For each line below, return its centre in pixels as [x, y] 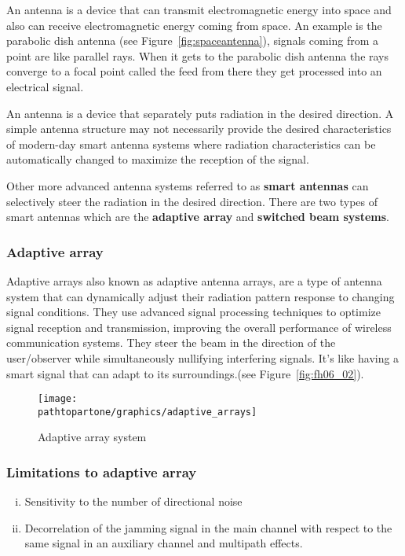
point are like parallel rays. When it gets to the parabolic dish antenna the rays [198, 55]
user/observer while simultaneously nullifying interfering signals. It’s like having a [203, 357]
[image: [58, 399]
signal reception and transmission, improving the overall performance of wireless [199, 327]
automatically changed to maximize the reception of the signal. [158, 159]
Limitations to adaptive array [102, 471]
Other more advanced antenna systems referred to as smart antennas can [188, 185]
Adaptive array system [92, 437]
